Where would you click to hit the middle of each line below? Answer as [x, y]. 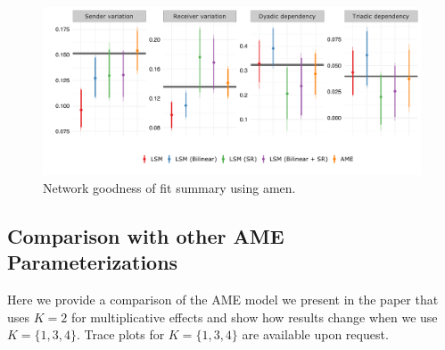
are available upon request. [315, 334]
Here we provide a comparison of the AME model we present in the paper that [223, 300]
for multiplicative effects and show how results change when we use [254, 317]
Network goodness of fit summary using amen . [169, 187]
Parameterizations [93, 262]
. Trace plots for [121, 334]
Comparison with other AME [146, 235]
